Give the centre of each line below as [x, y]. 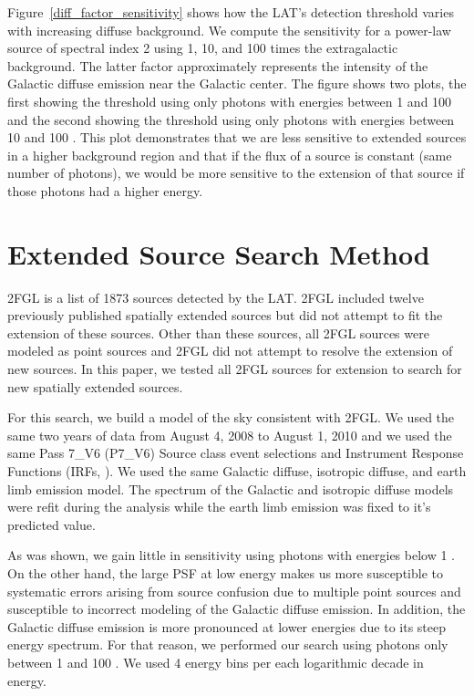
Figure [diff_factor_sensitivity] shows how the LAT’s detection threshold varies [231, 12]
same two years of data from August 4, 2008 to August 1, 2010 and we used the [230, 435]
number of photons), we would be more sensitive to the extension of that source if [236, 173]
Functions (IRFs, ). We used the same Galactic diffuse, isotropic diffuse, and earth [237, 471]
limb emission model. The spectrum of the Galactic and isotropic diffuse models [231, 488]
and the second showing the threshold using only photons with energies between [231, 119]
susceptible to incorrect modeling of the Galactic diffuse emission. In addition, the [237, 609]
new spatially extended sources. [95, 386]
